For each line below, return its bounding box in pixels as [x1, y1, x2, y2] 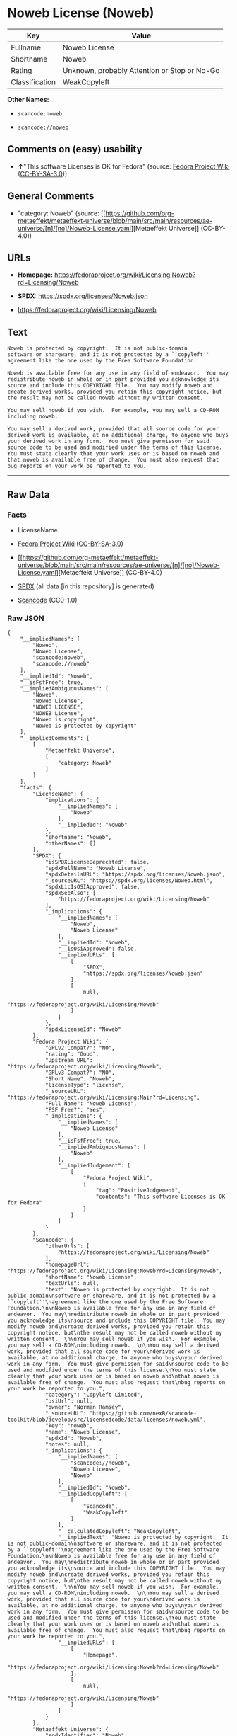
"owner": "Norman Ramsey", [44, 1404, 125, 1411]
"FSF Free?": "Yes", [44, 1107, 106, 1114]
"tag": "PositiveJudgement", [95, 1187, 181, 1194]
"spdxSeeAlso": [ [44, 890, 97, 897]
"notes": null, [44, 1441, 90, 1449]
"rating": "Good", [44, 1051, 99, 1058]
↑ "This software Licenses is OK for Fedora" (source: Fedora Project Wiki [17, 161, 230, 171]
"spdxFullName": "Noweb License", [44, 865, 147, 872]
